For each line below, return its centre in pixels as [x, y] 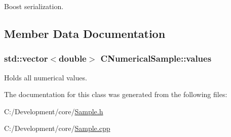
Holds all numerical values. [46, 77]
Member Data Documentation [85, 33]
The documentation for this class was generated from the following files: [116, 94]
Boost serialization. [34, 6]
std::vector [26, 58]
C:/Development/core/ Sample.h [54, 111]
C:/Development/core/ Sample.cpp [57, 128]
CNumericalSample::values [156, 58]
